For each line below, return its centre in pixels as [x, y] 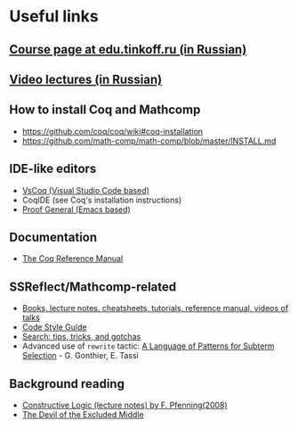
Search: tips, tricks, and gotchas [81, 337]
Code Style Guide [54, 327]
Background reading [67, 384]
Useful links [54, 16]
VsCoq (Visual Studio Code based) [85, 190]
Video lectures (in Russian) [86, 79]
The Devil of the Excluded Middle [83, 415]
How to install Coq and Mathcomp [105, 110]
